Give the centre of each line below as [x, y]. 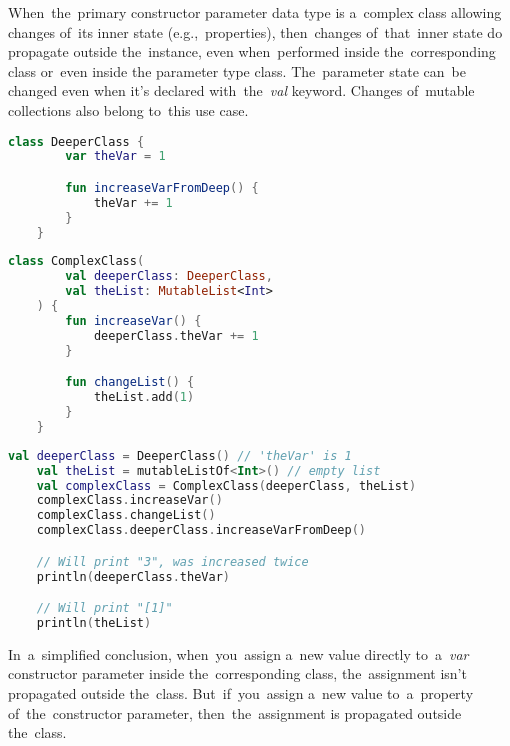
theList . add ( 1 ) [144, 397]
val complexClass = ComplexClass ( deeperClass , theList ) [226, 485]
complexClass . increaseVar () [129, 500]
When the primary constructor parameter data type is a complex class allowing [255, 12]
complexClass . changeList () [126, 515]
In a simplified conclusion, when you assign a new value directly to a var [238, 653]
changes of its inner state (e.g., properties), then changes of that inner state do [255, 31]
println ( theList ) [94, 622]
